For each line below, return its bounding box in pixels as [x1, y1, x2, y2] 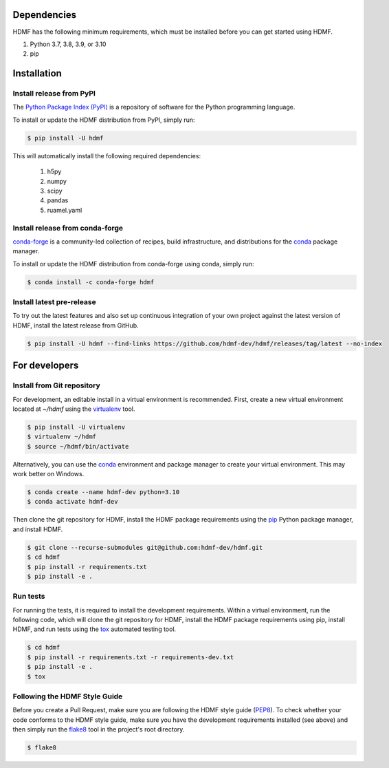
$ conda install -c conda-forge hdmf [27, 278, 155, 286]
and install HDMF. [12, 525, 63, 533]
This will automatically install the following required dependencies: [12, 151, 201, 160]
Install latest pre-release [12, 297, 96, 307]
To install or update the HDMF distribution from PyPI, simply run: [12, 116, 195, 124]
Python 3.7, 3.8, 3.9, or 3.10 [30, 40, 107, 48]
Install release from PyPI [12, 89, 96, 98]
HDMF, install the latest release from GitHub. [12, 321, 139, 330]
